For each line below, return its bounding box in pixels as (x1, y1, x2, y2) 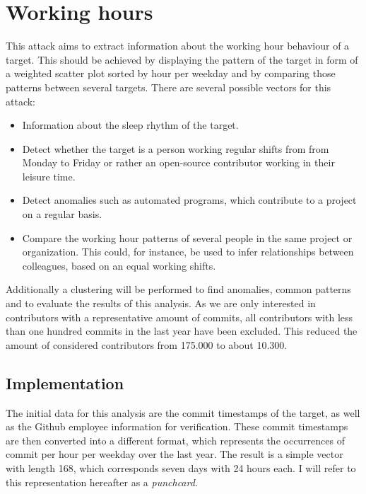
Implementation (6, 372, 124, 394)
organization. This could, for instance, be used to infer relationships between (22, 244, 354, 259)
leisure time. (22, 168, 76, 183)
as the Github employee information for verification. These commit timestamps (6, 419, 348, 434)
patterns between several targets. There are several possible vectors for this (6, 79, 331, 94)
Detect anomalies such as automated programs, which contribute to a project (22, 193, 357, 207)
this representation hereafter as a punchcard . (6, 474, 198, 489)
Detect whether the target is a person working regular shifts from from (22, 141, 329, 156)
